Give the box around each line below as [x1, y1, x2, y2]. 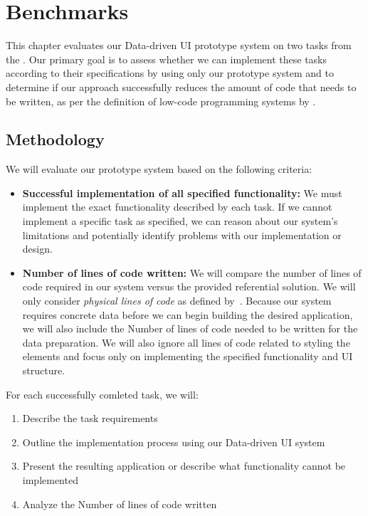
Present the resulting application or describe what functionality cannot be [22, 458, 346, 473]
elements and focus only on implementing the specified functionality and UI [22, 349, 353, 364]
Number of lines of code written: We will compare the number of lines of [22, 265, 362, 280]
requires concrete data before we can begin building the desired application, [22, 307, 353, 322]
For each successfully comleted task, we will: [6, 386, 199, 401]
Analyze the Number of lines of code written [22, 496, 217, 511]
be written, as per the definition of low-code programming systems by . [6, 93, 316, 108]
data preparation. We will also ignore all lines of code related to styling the [22, 335, 350, 349]
